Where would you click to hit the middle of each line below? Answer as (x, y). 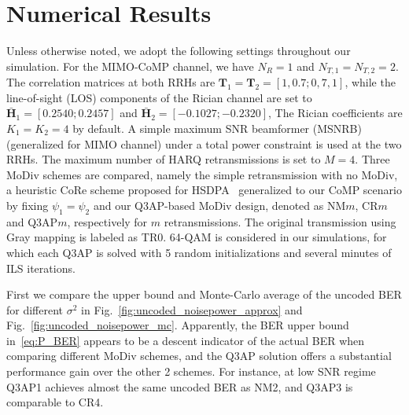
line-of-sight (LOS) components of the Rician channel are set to (159, 97)
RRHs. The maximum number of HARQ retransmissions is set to (164, 159)
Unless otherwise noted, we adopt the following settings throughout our (179, 51)
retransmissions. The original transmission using (280, 221)
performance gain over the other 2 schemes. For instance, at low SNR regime (191, 371)
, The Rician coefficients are (335, 113)
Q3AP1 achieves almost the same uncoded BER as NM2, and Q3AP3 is (180, 386)
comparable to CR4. (55, 402)
